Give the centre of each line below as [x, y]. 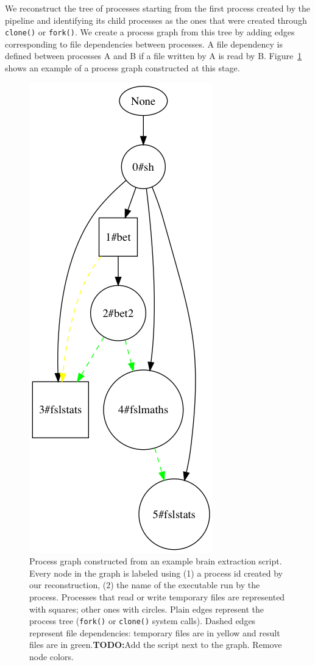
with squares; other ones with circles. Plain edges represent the [147, 609]
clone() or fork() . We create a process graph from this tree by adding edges [150, 32]
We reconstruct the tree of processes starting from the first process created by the [158, 8]
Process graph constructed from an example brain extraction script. [156, 561]
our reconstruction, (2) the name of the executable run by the [145, 585]
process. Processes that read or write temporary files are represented [157, 597]
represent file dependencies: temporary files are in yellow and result [155, 632]
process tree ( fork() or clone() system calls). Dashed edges [143, 621]
